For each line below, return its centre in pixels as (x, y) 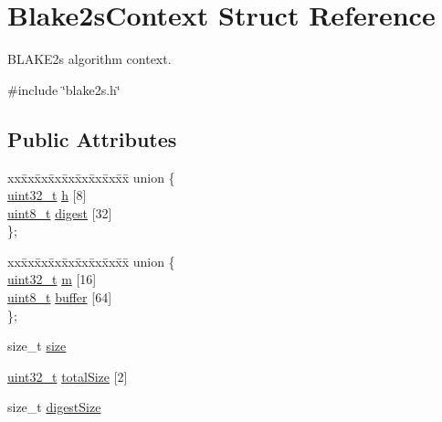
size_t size (37, 346)
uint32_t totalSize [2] (68, 376)
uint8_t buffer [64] (60, 297)
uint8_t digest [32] (60, 212)
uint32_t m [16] (52, 279)
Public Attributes (92, 138)
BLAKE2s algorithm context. (89, 59)
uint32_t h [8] (47, 195)
